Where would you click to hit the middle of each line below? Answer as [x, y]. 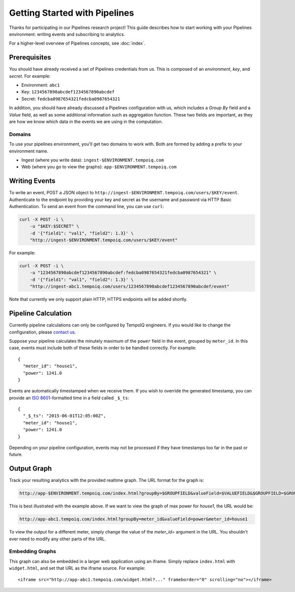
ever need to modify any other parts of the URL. [58, 539]
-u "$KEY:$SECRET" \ [55, 226]
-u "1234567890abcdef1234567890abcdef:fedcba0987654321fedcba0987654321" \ [123, 273]
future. [16, 454]
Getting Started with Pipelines [72, 13]
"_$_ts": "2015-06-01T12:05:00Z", [64, 416]
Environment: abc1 [41, 85]
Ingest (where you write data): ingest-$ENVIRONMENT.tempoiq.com [93, 160]
